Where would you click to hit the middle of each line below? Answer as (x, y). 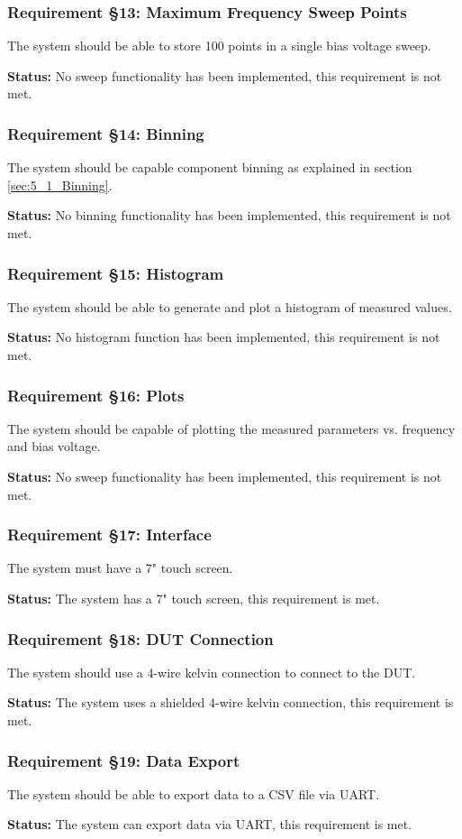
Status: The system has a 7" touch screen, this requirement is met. (194, 598)
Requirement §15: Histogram (116, 273)
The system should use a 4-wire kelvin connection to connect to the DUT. (212, 672)
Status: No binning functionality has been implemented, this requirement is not (229, 215)
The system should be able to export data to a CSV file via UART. (194, 793)
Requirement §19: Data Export (124, 760)
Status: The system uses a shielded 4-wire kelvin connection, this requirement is (231, 702)
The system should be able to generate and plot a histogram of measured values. (230, 306)
